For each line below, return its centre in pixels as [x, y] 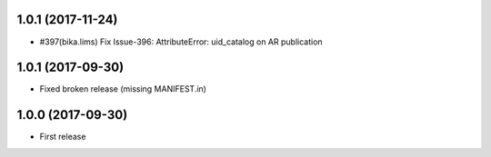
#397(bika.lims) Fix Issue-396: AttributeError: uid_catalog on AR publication [181, 42]
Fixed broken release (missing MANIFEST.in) [123, 89]
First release [63, 137]
